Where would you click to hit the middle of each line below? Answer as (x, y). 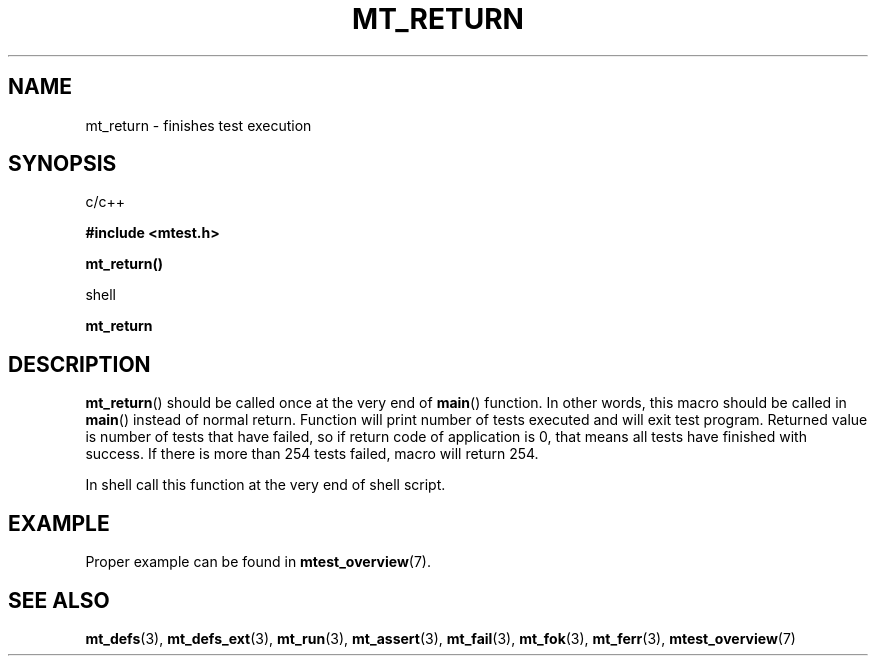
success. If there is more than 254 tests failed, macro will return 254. (312, 454)
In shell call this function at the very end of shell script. (265, 485)
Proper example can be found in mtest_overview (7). (258, 562)
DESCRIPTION (79, 364)
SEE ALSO (59, 600)
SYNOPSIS (62, 164)
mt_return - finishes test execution (198, 125)
